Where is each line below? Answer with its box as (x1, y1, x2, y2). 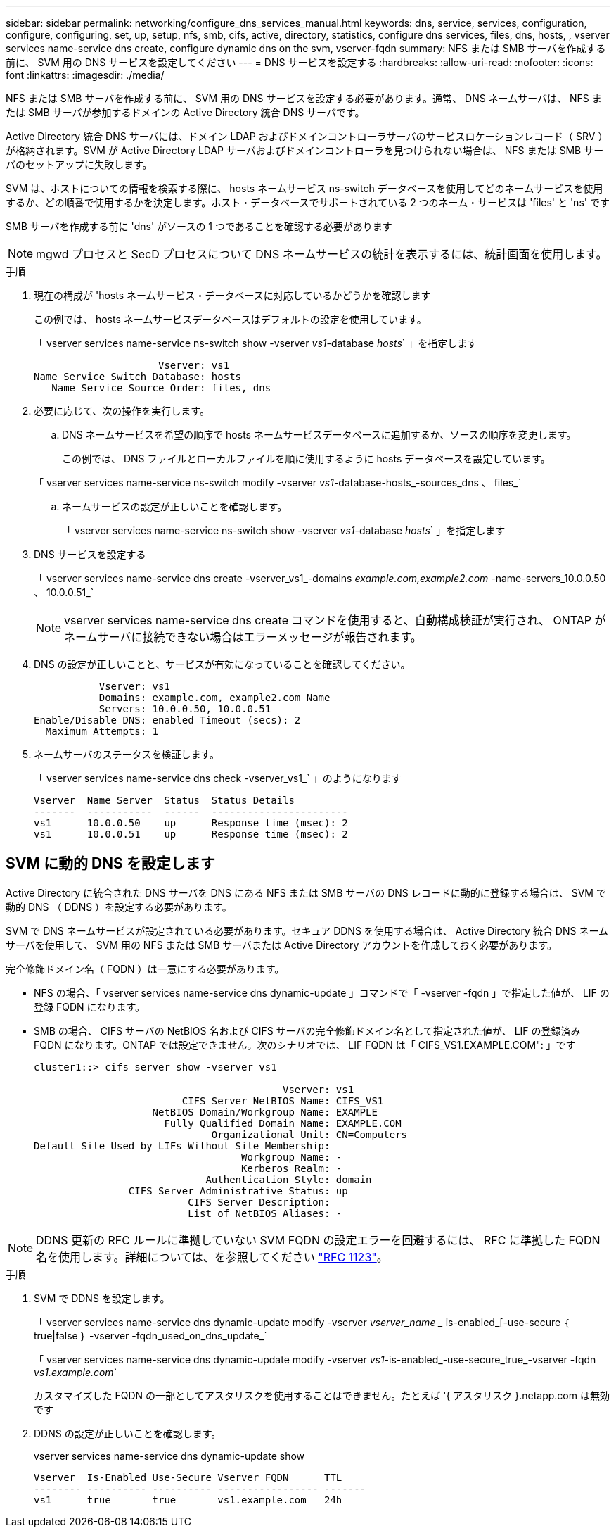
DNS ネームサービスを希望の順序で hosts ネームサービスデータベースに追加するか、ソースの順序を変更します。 (62, 429, 577, 441)
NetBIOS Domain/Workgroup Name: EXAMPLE (152, 1106, 378, 1118)
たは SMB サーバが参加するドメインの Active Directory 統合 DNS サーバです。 (6, 106, 365, 118)
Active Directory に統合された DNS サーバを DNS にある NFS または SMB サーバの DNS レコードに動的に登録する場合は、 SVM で (6, 886, 606, 899)
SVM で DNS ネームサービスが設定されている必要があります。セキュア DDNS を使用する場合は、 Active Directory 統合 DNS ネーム (6, 924, 608, 937)
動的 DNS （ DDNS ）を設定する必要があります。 (6, 900, 232, 913)
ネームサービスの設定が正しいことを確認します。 (62, 500, 288, 512)
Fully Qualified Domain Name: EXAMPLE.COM (164, 1117, 402, 1129)
